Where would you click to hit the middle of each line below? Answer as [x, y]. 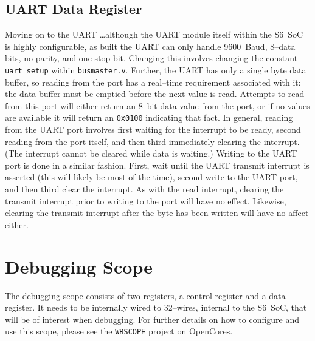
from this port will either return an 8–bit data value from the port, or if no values [157, 105]
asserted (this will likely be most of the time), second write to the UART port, [151, 177]
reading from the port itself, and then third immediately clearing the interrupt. [152, 141]
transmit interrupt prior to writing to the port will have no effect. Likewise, [146, 201]
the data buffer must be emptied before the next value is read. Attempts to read [155, 94]
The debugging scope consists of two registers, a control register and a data [145, 295]
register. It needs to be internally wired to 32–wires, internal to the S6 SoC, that [156, 307]
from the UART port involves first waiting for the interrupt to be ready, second [153, 130]
